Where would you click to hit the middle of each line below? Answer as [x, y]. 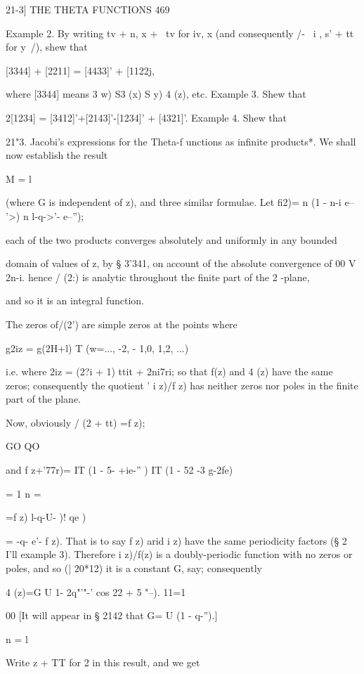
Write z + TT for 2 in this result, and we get [103, 662]
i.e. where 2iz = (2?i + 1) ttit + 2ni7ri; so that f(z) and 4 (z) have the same [169, 371]
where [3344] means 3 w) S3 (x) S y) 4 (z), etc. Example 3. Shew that [156, 94]
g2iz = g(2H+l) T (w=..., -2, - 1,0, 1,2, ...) [97, 348]
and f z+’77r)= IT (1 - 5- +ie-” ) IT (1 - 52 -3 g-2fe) [119, 470]
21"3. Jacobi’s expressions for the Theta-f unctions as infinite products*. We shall [181, 141]
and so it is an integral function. [75, 300]
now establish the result [57, 155]
